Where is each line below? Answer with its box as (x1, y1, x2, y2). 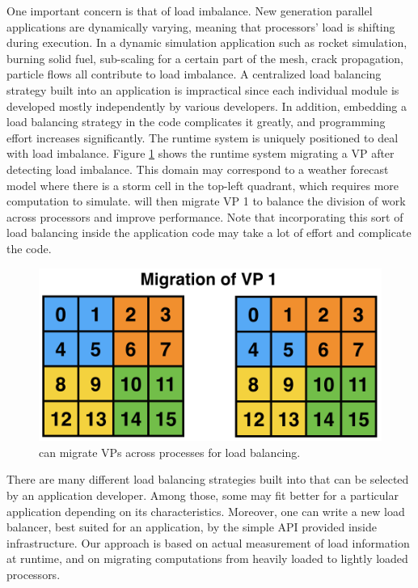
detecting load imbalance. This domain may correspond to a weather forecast (6, 160, 389, 177)
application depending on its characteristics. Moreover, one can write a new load (6, 502, 405, 519)
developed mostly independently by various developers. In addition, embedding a (6, 97, 407, 114)
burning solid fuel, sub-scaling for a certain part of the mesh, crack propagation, (6, 49, 403, 66)
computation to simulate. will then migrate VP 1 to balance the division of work (6, 192, 406, 209)
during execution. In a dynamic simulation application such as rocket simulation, (6, 34, 407, 51)
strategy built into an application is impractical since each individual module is (6, 81, 399, 98)
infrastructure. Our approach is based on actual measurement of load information (6, 534, 410, 551)
